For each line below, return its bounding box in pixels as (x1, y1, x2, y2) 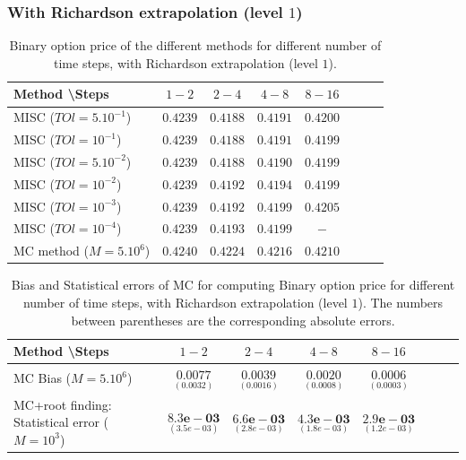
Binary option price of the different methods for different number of (9, 36, 382, 55)
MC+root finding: (13, 395, 112, 413)
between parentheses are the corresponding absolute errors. (71, 310, 395, 329)
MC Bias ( (13, 369, 72, 387)
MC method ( (13, 241, 89, 260)
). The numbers (358, 293, 444, 311)
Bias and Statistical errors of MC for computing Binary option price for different (11, 275, 455, 294)
